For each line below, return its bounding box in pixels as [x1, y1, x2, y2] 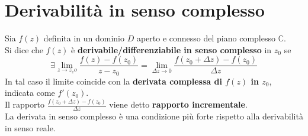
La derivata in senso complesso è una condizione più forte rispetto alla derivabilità [5, 110, 303, 122]
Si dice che [5, 43, 43, 56]
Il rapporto [5, 98, 44, 111]
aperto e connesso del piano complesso [136, 32, 275, 44]
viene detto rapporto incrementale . [109, 98, 248, 111]
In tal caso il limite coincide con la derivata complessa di [5, 75, 222, 87]
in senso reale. [5, 121, 56, 134]
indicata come [5, 86, 55, 99]
